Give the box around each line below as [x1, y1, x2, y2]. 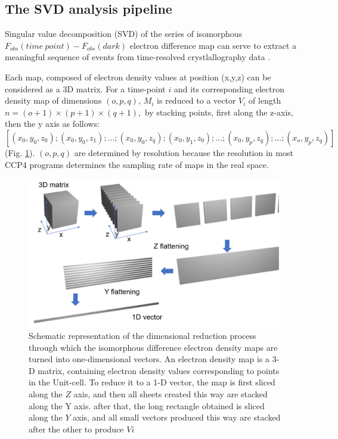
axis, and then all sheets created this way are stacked [73, 387, 268, 400]
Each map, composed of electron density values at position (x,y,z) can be [5, 70, 271, 83]
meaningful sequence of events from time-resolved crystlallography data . [5, 51, 271, 63]
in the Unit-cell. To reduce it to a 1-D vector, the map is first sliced [29, 376, 275, 388]
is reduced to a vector [157, 94, 236, 107]
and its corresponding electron [173, 82, 284, 95]
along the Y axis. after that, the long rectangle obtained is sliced [29, 399, 265, 412]
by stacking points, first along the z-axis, [144, 105, 293, 118]
